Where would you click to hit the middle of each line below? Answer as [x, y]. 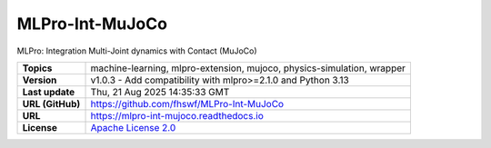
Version [40, 80]
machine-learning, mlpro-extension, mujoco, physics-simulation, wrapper [248, 68]
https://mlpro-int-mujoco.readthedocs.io [177, 115]
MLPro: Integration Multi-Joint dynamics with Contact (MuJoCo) [137, 51]
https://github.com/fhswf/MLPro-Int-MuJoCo [187, 104]
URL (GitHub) [51, 104]
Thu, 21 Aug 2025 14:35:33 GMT [160, 92]
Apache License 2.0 [133, 127]
